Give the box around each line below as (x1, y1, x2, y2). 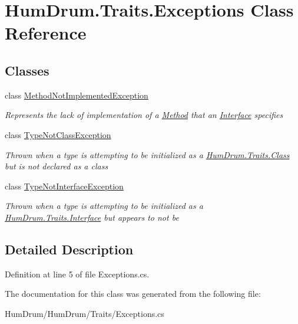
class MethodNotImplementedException (5, 89, 148, 101)
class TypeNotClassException (5, 128, 111, 140)
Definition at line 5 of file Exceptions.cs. (5, 267, 150, 280)
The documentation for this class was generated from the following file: (5, 287, 261, 300)
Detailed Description (5, 240, 134, 258)
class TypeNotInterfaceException (5, 179, 124, 192)
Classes (5, 61, 49, 79)
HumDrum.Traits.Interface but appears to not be (5, 211, 179, 223)
